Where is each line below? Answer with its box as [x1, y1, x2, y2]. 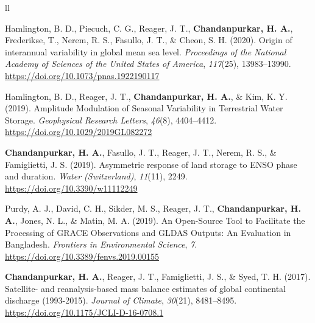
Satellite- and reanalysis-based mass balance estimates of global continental [5, 282, 286, 294]
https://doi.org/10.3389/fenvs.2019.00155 [5, 249, 160, 262]
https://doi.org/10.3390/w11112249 [5, 181, 138, 194]
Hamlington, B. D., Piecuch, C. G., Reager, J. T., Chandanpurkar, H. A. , [5, 21, 293, 34]
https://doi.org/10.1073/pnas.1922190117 [5, 69, 160, 82]
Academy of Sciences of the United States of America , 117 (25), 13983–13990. [5, 57, 291, 70]
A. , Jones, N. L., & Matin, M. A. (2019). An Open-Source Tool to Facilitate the [5, 214, 305, 226]
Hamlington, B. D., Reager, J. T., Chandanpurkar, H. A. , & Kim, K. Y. [5, 89, 288, 102]
